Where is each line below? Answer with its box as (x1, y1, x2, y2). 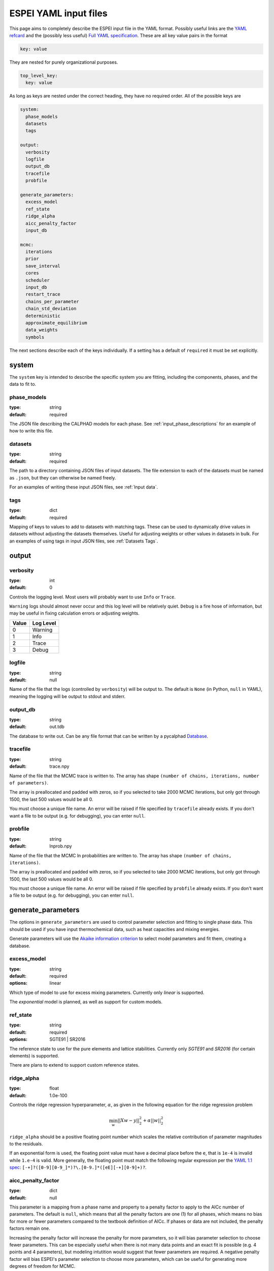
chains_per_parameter (25, 298, 80, 305)
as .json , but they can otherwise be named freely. (9, 474, 116, 480)
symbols (25, 334, 45, 340)
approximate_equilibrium (25, 320, 87, 325)
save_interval (25, 263, 61, 269)
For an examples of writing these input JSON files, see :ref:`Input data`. (9, 484, 158, 490)
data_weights (25, 327, 58, 333)
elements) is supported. (9, 1052, 59, 1058)
